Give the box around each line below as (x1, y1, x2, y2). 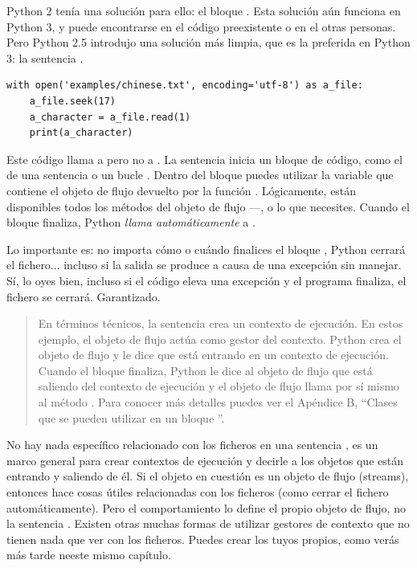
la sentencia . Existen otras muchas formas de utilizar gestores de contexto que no (6, 515, 410, 532)
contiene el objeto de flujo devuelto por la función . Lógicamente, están (6, 182, 357, 198)
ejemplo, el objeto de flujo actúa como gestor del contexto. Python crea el (38, 330, 402, 347)
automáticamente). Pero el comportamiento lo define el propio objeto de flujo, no (6, 499, 406, 516)
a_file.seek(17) (29, 95, 117, 107)
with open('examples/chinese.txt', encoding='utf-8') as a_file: (6, 80, 363, 92)
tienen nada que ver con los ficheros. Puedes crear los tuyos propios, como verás (6, 530, 399, 547)
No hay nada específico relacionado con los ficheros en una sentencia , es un (6, 436, 378, 453)
